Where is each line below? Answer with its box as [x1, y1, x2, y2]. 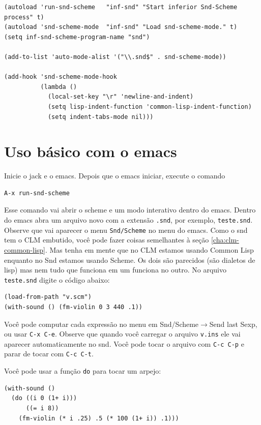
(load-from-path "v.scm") [4, 293, 92, 301]
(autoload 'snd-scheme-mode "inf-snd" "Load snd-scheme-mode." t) [4, 23, 238, 31]
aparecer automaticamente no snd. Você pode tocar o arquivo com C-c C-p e [4, 338, 244, 349]
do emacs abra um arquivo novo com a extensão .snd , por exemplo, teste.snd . [4, 215, 253, 225]
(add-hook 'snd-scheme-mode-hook [4, 73, 117, 81]
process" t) [4, 13, 44, 21]
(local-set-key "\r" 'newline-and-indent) [47, 93, 194, 101]
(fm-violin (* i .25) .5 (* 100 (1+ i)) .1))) [18, 414, 179, 422]
